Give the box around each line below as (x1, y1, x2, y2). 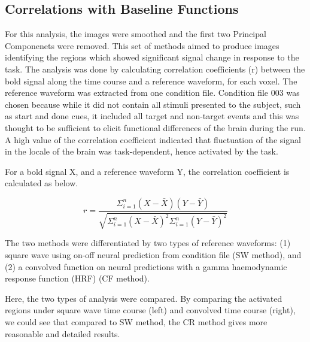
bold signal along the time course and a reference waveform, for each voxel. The (5, 74, 297, 87)
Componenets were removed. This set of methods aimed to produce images (5, 39, 279, 52)
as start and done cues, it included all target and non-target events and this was (5, 110, 299, 122)
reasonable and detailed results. (5, 327, 120, 340)
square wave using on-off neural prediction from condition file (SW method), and (5, 248, 302, 261)
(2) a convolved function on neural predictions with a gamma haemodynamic (5, 260, 287, 273)
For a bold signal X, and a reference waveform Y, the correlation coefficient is (5, 165, 290, 177)
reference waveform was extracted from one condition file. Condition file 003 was (5, 86, 300, 99)
